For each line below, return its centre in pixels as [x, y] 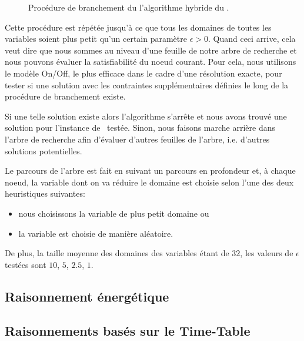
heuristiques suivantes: [45, 193]
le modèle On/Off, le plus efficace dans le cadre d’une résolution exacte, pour [143, 73]
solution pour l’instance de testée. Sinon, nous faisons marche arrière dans [140, 128]
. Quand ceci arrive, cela [252, 39]
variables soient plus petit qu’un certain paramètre [96, 39]
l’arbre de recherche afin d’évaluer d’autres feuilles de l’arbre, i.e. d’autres [137, 139]
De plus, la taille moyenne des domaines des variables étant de [117, 253]
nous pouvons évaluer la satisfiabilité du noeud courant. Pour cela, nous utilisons [151, 62]
